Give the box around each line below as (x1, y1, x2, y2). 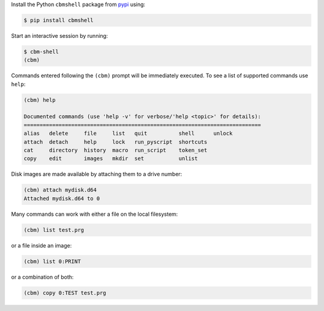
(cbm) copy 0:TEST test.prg (23, 289, 106, 296)
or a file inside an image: (11, 241, 72, 249)
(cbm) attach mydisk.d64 (23, 186, 97, 194)
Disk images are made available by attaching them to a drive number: (11, 171, 182, 178)
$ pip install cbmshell (23, 17, 94, 23)
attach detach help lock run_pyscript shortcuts (23, 138, 208, 145)
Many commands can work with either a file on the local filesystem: (11, 210, 178, 218)
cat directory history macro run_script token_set (23, 147, 208, 154)
